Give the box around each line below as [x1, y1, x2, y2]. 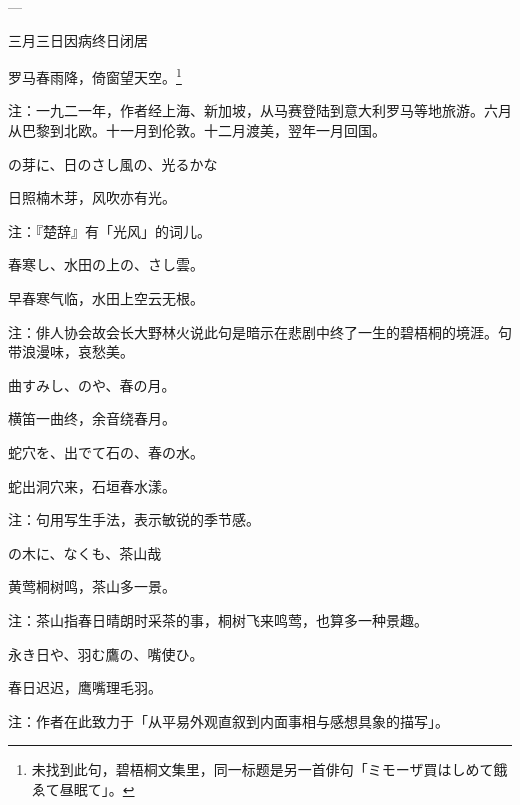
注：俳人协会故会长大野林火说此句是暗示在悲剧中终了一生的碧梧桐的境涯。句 [8, 321, 512, 342]
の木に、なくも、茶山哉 [8, 542, 162, 563]
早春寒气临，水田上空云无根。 [8, 288, 204, 308]
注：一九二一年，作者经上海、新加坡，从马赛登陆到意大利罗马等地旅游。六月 [8, 100, 512, 121]
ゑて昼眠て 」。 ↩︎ [31, 778, 135, 799]
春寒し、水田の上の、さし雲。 [8, 254, 204, 275]
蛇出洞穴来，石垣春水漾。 [8, 475, 176, 496]
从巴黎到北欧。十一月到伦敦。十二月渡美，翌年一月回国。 [8, 120, 386, 141]
